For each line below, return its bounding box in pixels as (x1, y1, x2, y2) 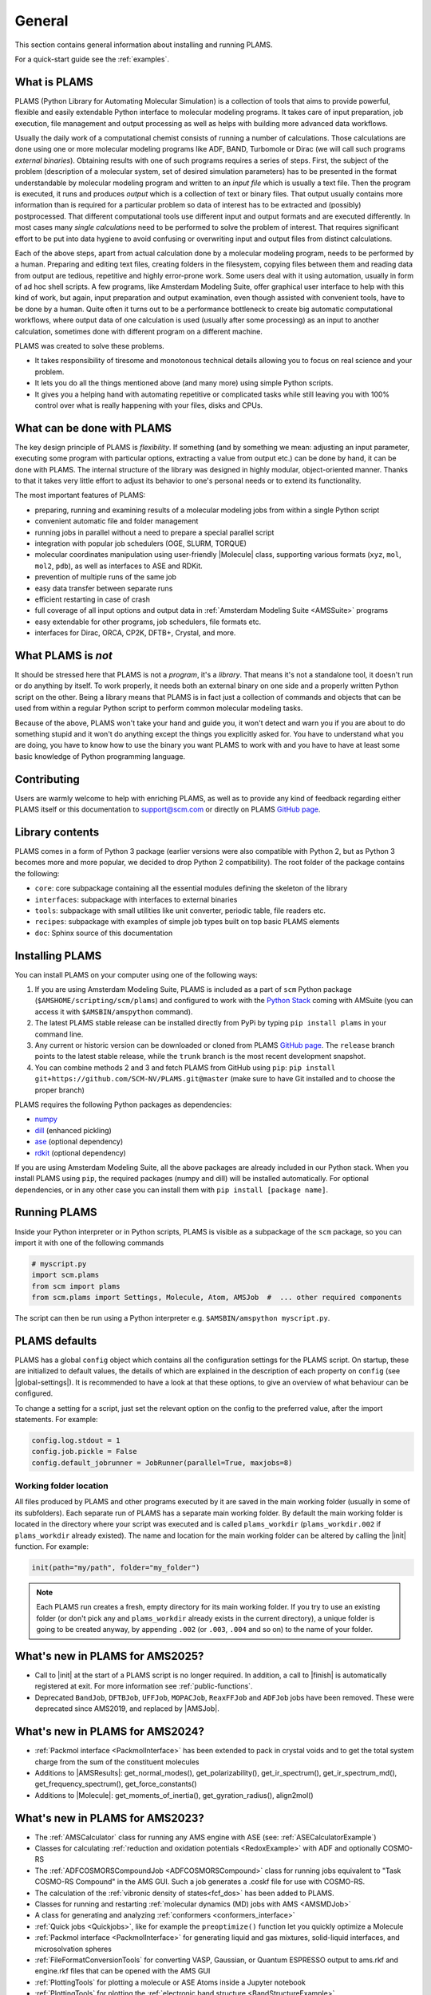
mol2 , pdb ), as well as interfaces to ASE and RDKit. (34, 561, 203, 571)
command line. (34, 1029, 84, 1039)
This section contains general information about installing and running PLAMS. (14, 40, 273, 49)
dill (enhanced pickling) (34, 1125, 112, 1135)
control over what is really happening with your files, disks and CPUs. (34, 401, 263, 410)
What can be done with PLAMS (14, 421, 172, 435)
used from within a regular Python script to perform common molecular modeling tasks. (14, 703, 303, 713)
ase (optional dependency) (34, 1137, 124, 1147)
